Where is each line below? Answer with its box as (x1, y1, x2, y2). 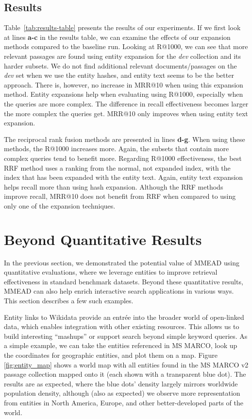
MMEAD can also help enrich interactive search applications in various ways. (4, 286, 234, 296)
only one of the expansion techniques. (4, 200, 116, 210)
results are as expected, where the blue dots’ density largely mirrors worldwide (4, 378, 238, 388)
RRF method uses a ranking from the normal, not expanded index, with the (4, 162, 231, 173)
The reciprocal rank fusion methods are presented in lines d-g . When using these (4, 134, 245, 144)
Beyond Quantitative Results (4, 229, 202, 249)
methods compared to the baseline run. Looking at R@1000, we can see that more (4, 41, 248, 52)
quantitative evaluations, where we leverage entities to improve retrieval (4, 267, 218, 277)
